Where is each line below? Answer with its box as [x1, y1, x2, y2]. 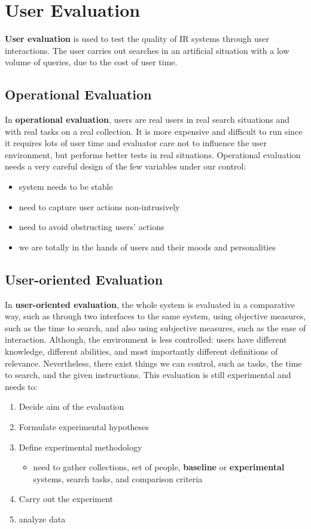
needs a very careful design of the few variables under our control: [5, 160, 246, 173]
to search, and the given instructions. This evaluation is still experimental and [5, 368, 291, 381]
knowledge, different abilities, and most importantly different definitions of [5, 345, 278, 358]
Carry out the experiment [19, 492, 114, 505]
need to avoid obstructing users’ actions [19, 220, 164, 233]
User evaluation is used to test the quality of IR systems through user [5, 32, 269, 45]
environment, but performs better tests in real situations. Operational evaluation [5, 148, 301, 161]
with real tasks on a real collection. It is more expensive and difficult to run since [5, 125, 303, 137]
